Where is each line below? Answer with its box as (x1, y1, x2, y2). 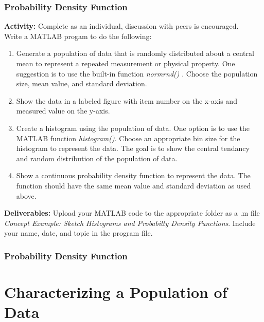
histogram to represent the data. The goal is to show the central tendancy (16, 143, 250, 154)
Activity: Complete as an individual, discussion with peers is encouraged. (4, 21, 239, 31)
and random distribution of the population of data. (16, 153, 178, 163)
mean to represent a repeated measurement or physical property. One (16, 58, 235, 68)
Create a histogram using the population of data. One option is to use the (16, 122, 250, 133)
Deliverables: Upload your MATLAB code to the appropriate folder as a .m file (4, 207, 260, 218)
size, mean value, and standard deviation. (16, 78, 147, 89)
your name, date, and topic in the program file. (4, 228, 153, 238)
